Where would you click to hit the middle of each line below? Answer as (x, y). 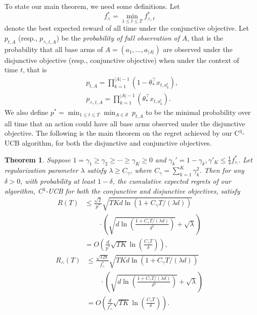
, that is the (205, 37)
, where (141, 170)
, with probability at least (58, 181)
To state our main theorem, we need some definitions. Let (92, 6)
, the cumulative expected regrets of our (172, 181)
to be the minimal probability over (198, 112)
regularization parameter (41, 170)
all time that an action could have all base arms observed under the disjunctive (125, 123)
